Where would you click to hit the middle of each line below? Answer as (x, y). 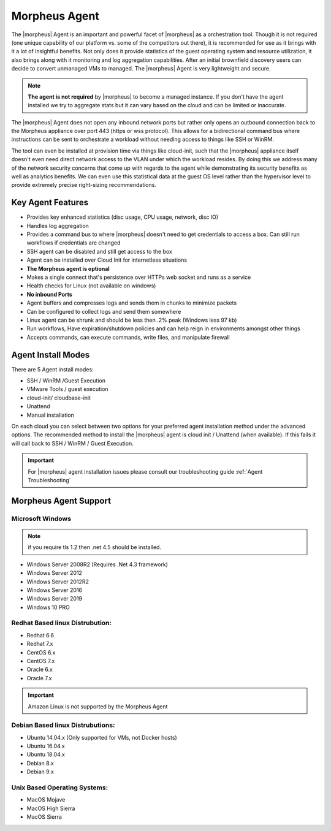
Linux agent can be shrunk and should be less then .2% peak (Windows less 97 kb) (132, 320)
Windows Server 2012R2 (58, 582)
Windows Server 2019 (55, 599)
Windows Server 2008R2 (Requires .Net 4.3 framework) (97, 564)
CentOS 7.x (41, 661)
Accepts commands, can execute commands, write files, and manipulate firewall (128, 337)
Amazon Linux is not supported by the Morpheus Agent (98, 706)
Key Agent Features (50, 203)
